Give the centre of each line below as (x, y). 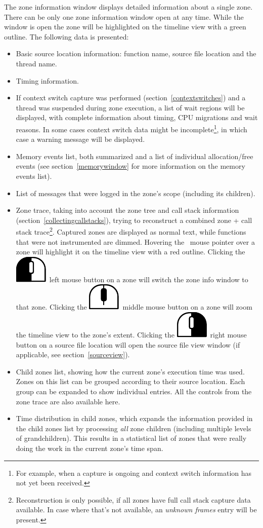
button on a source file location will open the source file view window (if (128, 344)
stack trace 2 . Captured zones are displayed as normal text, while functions (131, 231)
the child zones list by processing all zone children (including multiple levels (134, 428)
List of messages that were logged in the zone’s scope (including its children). (136, 193)
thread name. (36, 63)
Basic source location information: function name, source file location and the (136, 53)
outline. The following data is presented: (67, 36)
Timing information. (47, 80)
